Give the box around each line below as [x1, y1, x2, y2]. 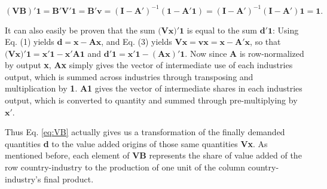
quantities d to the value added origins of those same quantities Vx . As [5, 137, 268, 150]
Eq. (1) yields [5, 35, 54, 48]
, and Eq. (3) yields [101, 35, 172, 48]
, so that [250, 35, 281, 48]
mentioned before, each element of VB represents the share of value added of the [5, 149, 302, 161]
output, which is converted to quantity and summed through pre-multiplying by [5, 94, 298, 106]
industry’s [5, 172, 41, 185]
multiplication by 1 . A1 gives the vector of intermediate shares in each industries [5, 82, 302, 94]
